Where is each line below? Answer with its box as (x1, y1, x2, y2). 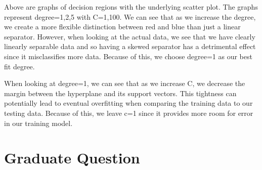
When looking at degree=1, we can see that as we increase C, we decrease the (4, 78, 245, 89)
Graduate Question (4, 147, 140, 168)
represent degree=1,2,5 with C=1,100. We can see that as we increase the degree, (4, 11, 256, 22)
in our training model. (4, 117, 73, 128)
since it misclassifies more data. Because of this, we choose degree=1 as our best (4, 51, 252, 61)
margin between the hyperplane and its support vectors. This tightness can (4, 88, 237, 98)
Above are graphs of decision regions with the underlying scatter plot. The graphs (4, 2, 258, 12)
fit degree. (4, 61, 35, 71)
